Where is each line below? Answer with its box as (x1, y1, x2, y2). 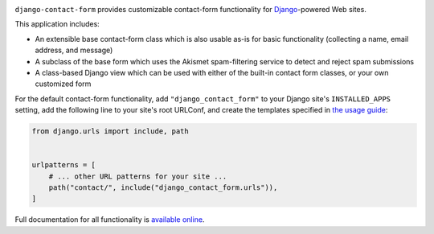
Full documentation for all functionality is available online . (14, 215, 205, 224)
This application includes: (14, 19, 100, 29)
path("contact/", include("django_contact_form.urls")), (48, 183, 278, 192)
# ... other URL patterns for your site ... (48, 171, 227, 181)
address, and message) (35, 45, 113, 55)
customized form (35, 79, 92, 88)
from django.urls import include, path (31, 127, 189, 136)
